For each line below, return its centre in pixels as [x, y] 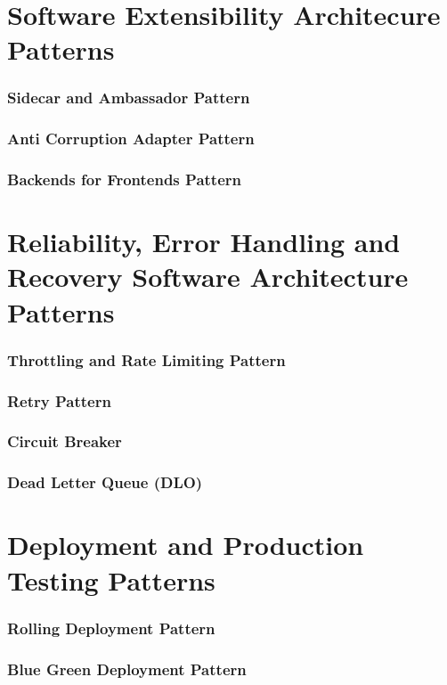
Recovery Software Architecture [208, 277]
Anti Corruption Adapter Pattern [131, 139]
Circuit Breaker [65, 441]
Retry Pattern [59, 400]
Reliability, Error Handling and [204, 242]
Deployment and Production [186, 545]
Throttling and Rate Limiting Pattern [146, 359]
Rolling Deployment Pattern [111, 628]
